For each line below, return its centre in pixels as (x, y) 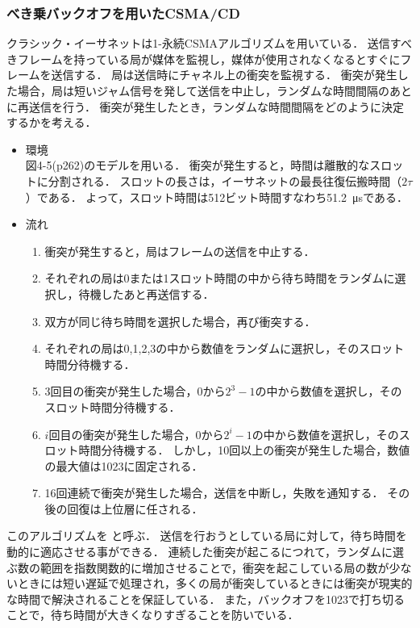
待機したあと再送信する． (146, 293)
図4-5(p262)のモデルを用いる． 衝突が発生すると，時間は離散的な (198, 165)
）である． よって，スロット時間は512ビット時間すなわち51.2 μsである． (216, 197)
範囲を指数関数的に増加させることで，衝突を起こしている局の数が (214, 567)
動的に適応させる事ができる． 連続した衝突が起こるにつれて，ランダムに (200, 552)
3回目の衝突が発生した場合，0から (135, 391)
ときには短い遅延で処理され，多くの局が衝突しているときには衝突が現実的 (215, 583)
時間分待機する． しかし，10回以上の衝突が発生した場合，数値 (244, 450)
